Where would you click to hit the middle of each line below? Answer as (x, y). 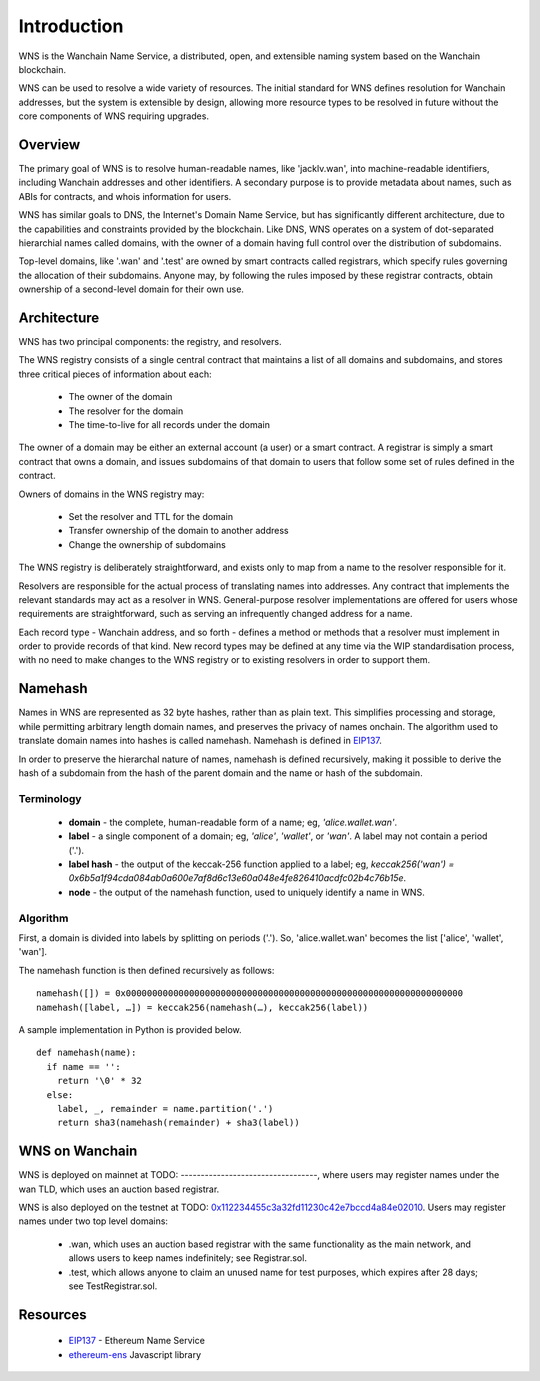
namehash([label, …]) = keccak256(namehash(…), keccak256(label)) (202, 1007)
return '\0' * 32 (99, 1081)
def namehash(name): (86, 1053)
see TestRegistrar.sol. (113, 1286)
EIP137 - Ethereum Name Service (136, 1341)
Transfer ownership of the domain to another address (178, 531)
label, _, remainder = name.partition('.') (165, 1108)
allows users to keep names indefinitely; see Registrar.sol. (187, 1258)
